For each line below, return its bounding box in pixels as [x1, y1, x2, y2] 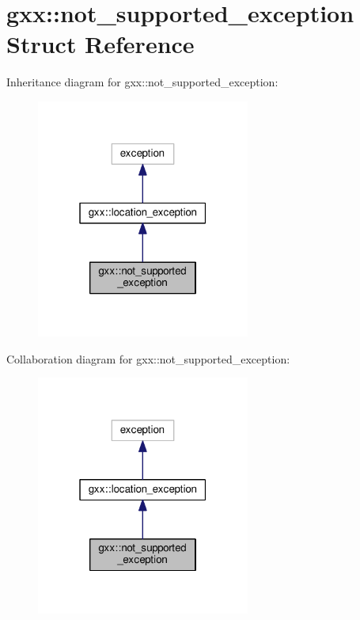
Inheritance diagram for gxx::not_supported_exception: [6, 74, 279, 90]
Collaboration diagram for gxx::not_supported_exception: [6, 350, 290, 367]
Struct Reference [6, 28, 195, 60]
